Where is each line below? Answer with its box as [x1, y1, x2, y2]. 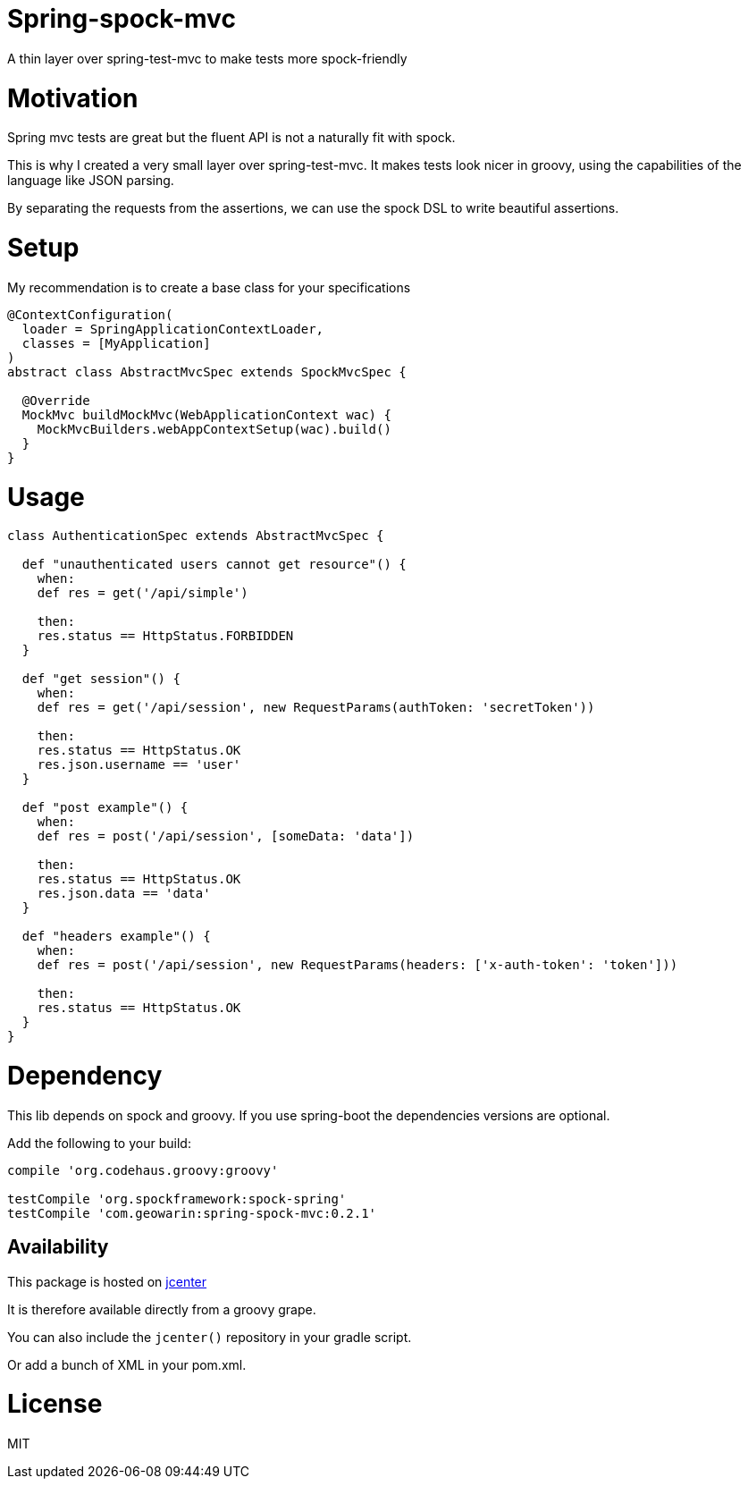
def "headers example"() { [21, 929, 211, 944]
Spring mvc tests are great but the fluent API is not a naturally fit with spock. [7, 130, 456, 146]
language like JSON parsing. [7, 173, 174, 189]
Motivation [7, 82, 139, 114]
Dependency [7, 1060, 163, 1091]
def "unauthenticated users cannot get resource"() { [21, 557, 407, 572]
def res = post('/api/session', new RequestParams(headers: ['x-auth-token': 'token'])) [37, 958, 678, 973]
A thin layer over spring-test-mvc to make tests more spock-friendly [7, 50, 408, 66]
